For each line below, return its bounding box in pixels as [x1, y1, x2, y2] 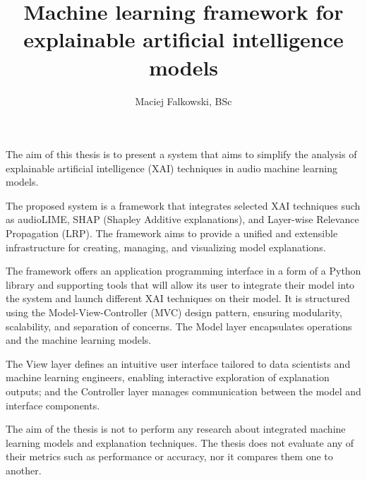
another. [6, 462, 42, 477]
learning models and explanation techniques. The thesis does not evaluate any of [6, 435, 354, 450]
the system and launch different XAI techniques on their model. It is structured [6, 291, 350, 306]
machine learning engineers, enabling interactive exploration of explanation [6, 370, 330, 385]
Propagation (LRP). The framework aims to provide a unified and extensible [6, 226, 338, 241]
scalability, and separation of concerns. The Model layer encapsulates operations [6, 318, 352, 333]
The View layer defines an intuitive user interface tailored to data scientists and [6, 356, 351, 371]
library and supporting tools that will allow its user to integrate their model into [6, 277, 355, 292]
